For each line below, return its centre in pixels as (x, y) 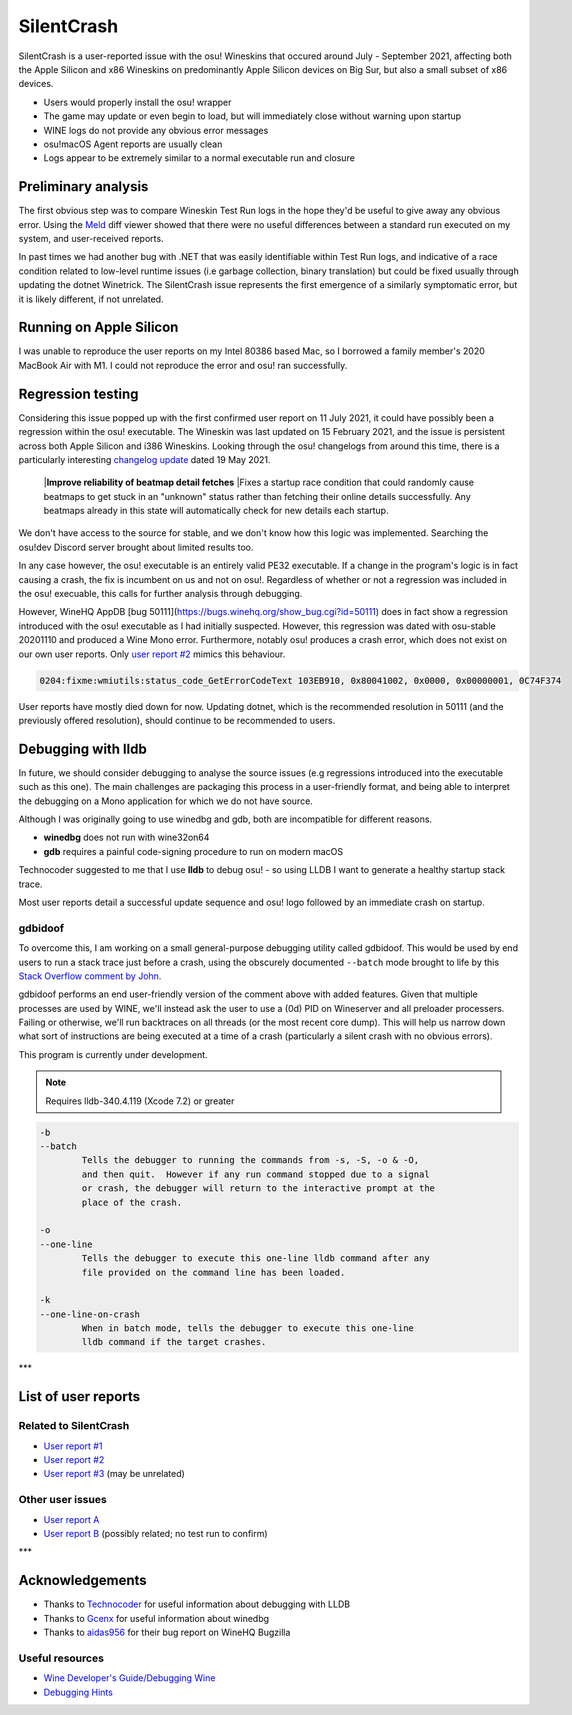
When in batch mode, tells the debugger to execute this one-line (248, 1328)
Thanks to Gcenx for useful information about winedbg (156, 1618)
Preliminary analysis (83, 186)
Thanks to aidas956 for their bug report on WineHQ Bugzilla (167, 1632)
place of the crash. (132, 1202)
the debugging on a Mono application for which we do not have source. (166, 801)
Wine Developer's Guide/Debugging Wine (129, 1678)
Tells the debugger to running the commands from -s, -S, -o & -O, (250, 1160)
